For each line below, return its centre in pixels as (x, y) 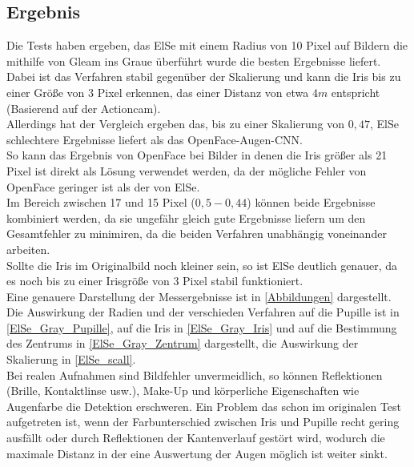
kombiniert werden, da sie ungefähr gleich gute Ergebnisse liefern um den (186, 217)
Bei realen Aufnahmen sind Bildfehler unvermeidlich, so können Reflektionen (195, 374)
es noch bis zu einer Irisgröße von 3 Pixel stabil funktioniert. (155, 281)
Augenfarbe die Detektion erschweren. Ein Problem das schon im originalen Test (204, 406)
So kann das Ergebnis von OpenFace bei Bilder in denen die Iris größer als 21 (197, 155)
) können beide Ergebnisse (311, 202)
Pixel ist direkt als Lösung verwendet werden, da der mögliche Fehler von (187, 170)
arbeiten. (28, 249)
